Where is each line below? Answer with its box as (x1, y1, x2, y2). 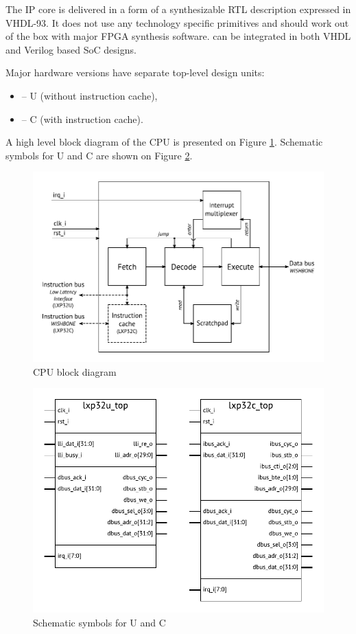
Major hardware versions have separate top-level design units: (5, 65, 265, 80)
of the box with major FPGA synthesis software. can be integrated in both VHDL (5, 29, 351, 43)
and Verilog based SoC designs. (5, 42, 137, 56)
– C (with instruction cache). (21, 111, 143, 126)
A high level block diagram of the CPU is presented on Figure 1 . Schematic (5, 135, 323, 149)
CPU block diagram (33, 364, 117, 378)
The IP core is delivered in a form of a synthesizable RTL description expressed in (5, 2, 351, 16)
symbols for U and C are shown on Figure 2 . (5, 148, 193, 162)
